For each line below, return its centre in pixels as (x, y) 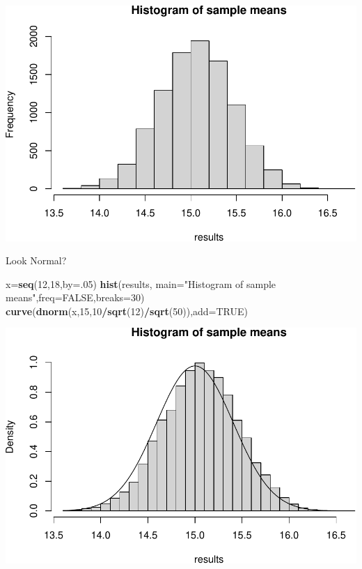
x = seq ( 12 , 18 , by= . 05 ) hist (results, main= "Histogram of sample (141, 283)
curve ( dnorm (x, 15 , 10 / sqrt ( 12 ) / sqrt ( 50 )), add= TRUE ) (127, 311)
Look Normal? (36, 260)
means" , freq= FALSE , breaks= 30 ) (75, 297)
